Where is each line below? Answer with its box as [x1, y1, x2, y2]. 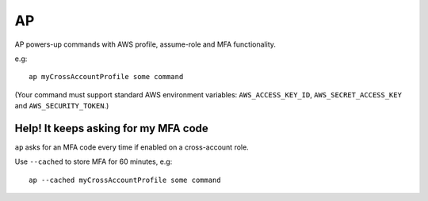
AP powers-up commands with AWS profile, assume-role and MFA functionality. [14, 40, 277, 49]
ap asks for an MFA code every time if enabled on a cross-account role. [14, 142, 249, 152]
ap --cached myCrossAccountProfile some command [29, 175, 221, 184]
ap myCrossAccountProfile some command [29, 72, 184, 82]
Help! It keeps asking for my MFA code [14, 121, 209, 135]
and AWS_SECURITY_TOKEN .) [14, 101, 109, 111]
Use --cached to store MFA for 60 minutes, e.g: [14, 157, 173, 166]
